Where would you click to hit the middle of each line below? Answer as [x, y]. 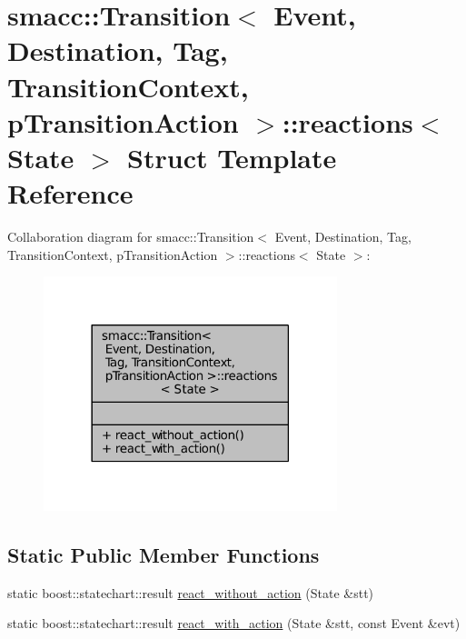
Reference [70, 193]
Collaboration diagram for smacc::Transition [131, 237]
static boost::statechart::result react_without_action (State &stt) [191, 592]
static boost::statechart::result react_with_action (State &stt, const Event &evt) [234, 623]
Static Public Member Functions [164, 554]
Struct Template [232, 157]
